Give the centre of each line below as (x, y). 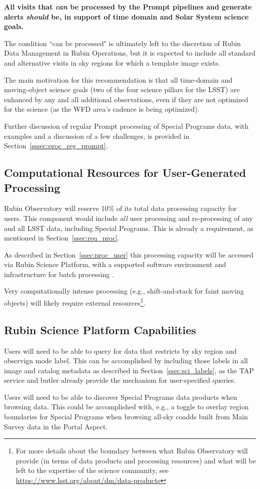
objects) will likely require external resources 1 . (75, 302)
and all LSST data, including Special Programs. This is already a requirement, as (129, 228)
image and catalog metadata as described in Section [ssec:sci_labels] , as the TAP (129, 370)
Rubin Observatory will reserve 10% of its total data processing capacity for (120, 208)
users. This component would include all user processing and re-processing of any (128, 218)
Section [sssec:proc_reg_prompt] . (56, 146)
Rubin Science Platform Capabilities (100, 329)
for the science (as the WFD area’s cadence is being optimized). (102, 109)
